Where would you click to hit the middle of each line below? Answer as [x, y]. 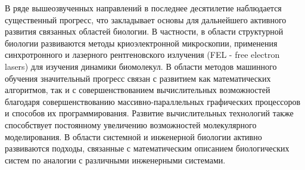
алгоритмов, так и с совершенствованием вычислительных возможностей [138, 90]
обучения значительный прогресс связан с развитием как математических [138, 78]
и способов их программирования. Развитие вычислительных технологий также [149, 113]
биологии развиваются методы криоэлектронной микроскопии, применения [141, 43]
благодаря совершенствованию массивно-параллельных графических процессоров [153, 101]
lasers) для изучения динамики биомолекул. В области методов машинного [141, 66]
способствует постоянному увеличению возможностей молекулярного [131, 124]
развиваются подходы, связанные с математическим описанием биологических [147, 148]
